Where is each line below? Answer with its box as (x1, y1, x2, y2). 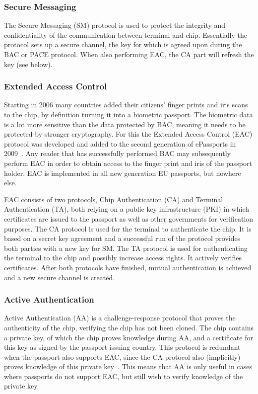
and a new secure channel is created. (4, 272, 115, 282)
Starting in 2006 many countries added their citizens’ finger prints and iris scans (4, 99, 248, 110)
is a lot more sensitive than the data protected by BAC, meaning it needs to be (4, 119, 246, 129)
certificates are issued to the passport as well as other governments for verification (4, 213, 254, 224)
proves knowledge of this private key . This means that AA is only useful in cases (4, 361, 252, 372)
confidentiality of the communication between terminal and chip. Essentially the (4, 29, 248, 40)
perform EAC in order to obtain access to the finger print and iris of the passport (4, 158, 252, 168)
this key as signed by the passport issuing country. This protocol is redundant (4, 342, 241, 352)
